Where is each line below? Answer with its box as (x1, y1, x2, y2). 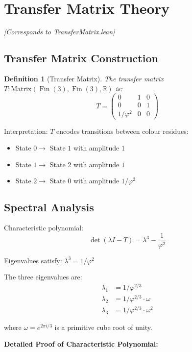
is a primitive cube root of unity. (54, 322, 152, 332)
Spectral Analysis (4, 200, 94, 215)
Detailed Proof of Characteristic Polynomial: (4, 338, 158, 349)
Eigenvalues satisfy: (4, 255, 62, 265)
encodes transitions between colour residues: (56, 126, 189, 136)
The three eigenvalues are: (4, 272, 82, 282)
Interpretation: (4, 126, 48, 136)
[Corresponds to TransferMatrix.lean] (4, 26, 115, 37)
